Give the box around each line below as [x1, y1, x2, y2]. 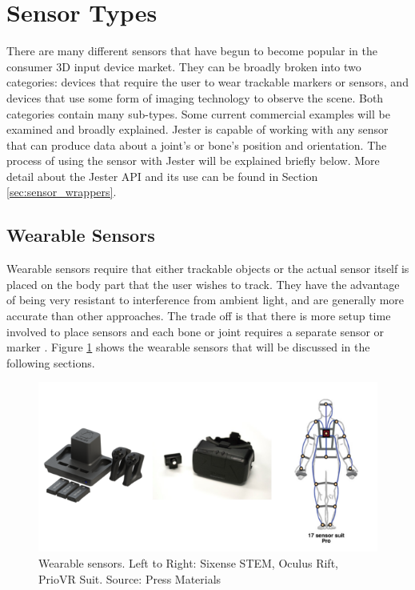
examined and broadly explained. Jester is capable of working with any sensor [6, 121, 389, 138]
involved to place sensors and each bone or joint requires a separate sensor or [6, 323, 385, 339]
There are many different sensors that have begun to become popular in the [6, 42, 377, 59]
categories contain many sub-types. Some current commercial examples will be [6, 105, 390, 122]
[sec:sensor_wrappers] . [6, 183, 117, 200]
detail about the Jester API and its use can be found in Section [6, 167, 318, 184]
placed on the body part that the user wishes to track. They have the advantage [6, 275, 400, 292]
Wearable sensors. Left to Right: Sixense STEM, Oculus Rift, [38, 555, 338, 572]
